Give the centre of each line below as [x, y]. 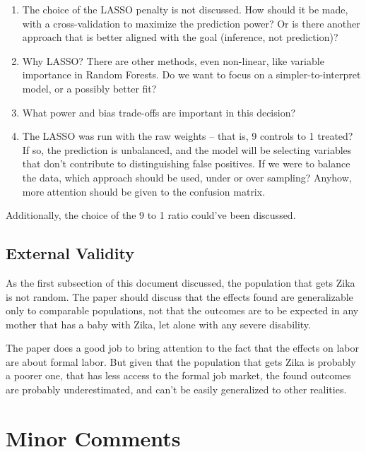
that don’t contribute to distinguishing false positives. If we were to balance [186, 163]
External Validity [70, 253]
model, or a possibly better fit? [89, 88]
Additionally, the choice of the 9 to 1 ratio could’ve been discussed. [151, 215]
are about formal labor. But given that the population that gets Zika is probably [181, 361]
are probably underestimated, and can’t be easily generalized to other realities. [176, 389]
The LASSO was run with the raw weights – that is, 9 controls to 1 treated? [188, 136]
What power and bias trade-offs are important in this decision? [159, 112]
